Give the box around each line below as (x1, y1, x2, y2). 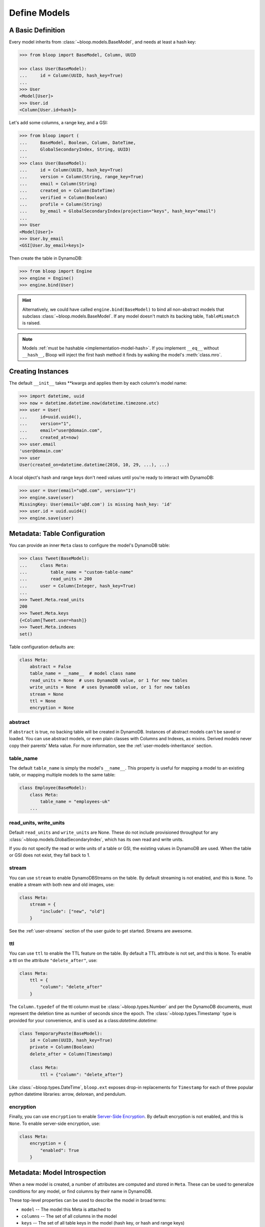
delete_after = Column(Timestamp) (29, 1051, 113, 1057)
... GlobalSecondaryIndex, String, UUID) (19, 146, 131, 152)
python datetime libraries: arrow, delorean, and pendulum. (9, 1091, 127, 1097)
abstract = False (29, 664, 72, 669)
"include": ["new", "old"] (40, 908, 105, 914)
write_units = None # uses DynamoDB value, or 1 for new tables (29, 685, 190, 690)
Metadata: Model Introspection (9, 1169, 106, 1177)
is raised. (22, 320, 41, 326)
